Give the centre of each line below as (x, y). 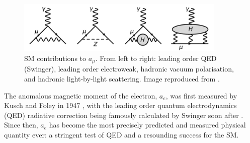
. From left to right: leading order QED (156, 58)
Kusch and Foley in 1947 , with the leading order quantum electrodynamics (120, 105)
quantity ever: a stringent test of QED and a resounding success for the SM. (121, 134)
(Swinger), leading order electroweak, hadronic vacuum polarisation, (129, 69)
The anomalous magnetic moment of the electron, (81, 95)
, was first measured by (201, 95)
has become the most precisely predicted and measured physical (147, 125)
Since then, (21, 125)
